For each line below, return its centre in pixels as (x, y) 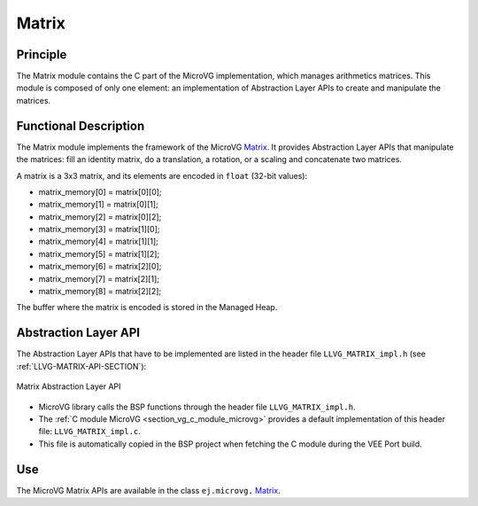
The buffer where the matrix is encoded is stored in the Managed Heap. (147, 307)
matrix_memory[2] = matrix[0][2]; (100, 216)
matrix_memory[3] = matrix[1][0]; (99, 230)
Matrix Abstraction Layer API (69, 386)
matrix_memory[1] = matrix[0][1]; (98, 205)
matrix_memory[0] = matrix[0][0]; (100, 191)
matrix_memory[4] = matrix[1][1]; (99, 241)
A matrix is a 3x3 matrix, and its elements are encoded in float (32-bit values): (162, 175)
